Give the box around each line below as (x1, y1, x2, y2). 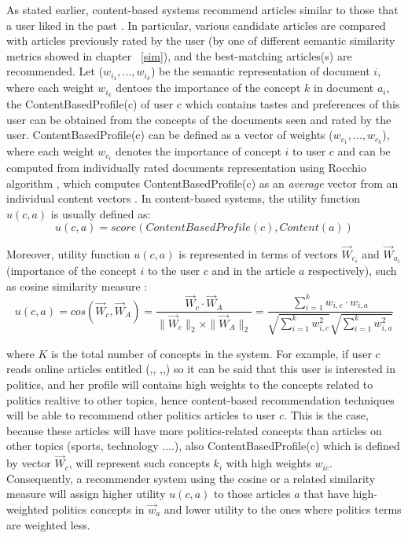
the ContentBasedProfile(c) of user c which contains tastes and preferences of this (6, 96, 400, 112)
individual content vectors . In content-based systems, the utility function (6, 190, 360, 207)
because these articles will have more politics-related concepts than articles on (6, 422, 382, 438)
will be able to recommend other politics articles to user (6, 407, 276, 423)
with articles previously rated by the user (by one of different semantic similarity (6, 32, 395, 49)
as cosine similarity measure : (6, 277, 148, 294)
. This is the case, (284, 407, 369, 423)
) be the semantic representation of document (150, 63, 370, 79)
